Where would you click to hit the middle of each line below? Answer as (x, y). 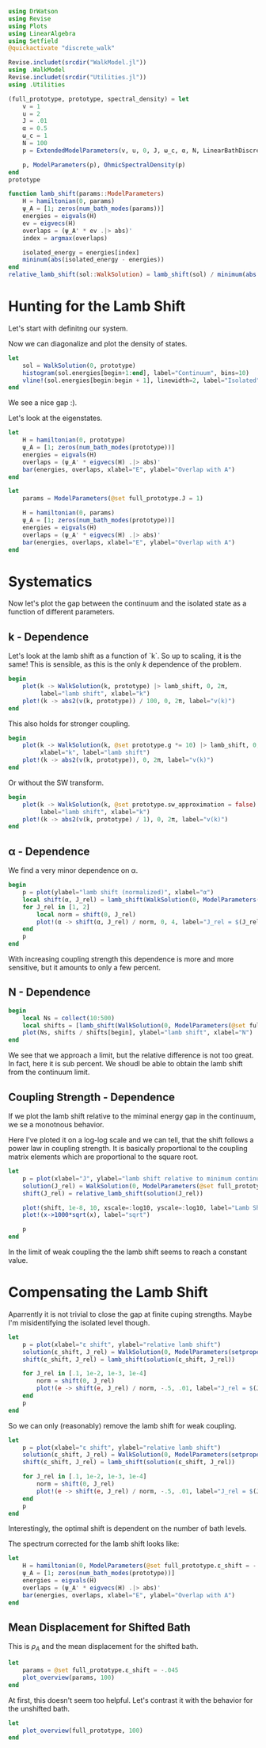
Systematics (50, 581)
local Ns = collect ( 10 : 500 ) (68, 1018)
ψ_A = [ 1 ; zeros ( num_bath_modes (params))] (93, 209)
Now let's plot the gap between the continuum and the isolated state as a (127, 603)
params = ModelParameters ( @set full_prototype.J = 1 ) (113, 499)
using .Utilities (37, 84)
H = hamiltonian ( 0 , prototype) (74, 440)
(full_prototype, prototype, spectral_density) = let (99, 99)
